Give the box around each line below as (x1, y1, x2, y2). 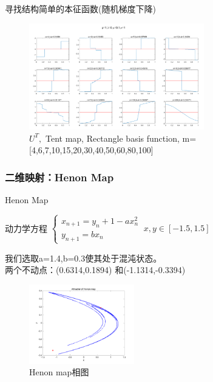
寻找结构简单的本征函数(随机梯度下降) (5, 2, 156, 15)
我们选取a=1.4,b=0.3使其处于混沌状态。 (5, 251, 162, 264)
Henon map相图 (29, 366, 89, 378)
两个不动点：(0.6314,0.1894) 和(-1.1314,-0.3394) (5, 263, 186, 276)
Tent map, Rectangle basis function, (45, 131, 180, 144)
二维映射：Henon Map (5, 169, 114, 184)
